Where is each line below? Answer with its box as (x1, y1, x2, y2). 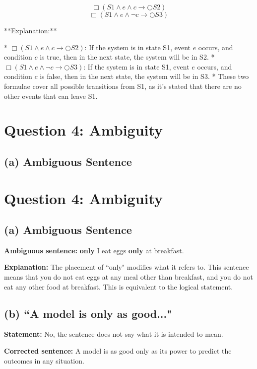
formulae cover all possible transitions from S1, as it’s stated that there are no (4, 80, 242, 91)
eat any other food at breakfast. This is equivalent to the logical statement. (4, 281, 233, 292)
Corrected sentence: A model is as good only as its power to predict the (4, 346, 232, 356)
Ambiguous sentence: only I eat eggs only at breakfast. (4, 245, 184, 255)
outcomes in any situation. (4, 355, 84, 366)
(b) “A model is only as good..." (4, 305, 172, 321)
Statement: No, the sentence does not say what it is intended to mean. (4, 329, 223, 339)
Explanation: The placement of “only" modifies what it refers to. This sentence (4, 262, 249, 272)
